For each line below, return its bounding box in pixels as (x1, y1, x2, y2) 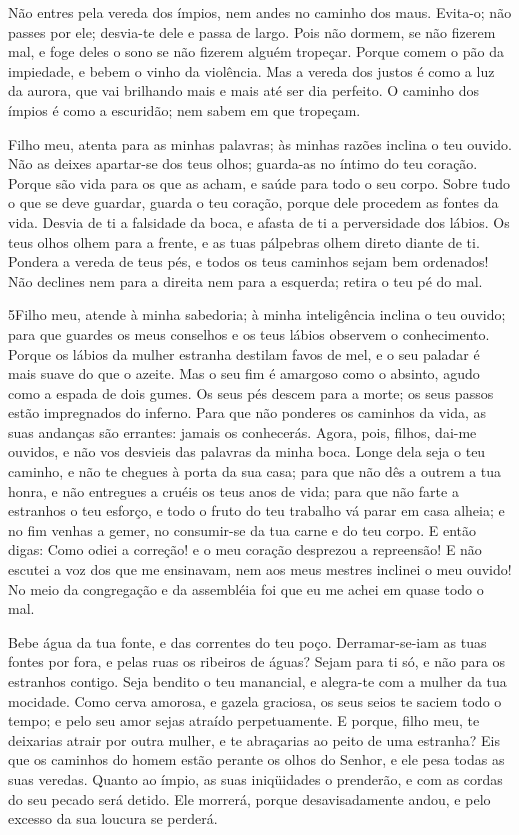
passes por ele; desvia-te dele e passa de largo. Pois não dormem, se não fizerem (8, 21, 496, 42)
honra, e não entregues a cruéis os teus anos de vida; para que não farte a (8, 480, 459, 501)
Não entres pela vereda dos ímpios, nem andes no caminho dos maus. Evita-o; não (8, 2, 512, 22)
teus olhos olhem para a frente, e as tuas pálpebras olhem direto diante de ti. (8, 231, 480, 252)
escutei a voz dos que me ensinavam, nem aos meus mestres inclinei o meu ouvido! (8, 559, 512, 580)
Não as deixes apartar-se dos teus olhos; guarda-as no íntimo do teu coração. (8, 153, 478, 174)
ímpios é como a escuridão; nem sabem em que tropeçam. (8, 99, 361, 120)
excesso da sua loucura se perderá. (8, 808, 218, 829)
